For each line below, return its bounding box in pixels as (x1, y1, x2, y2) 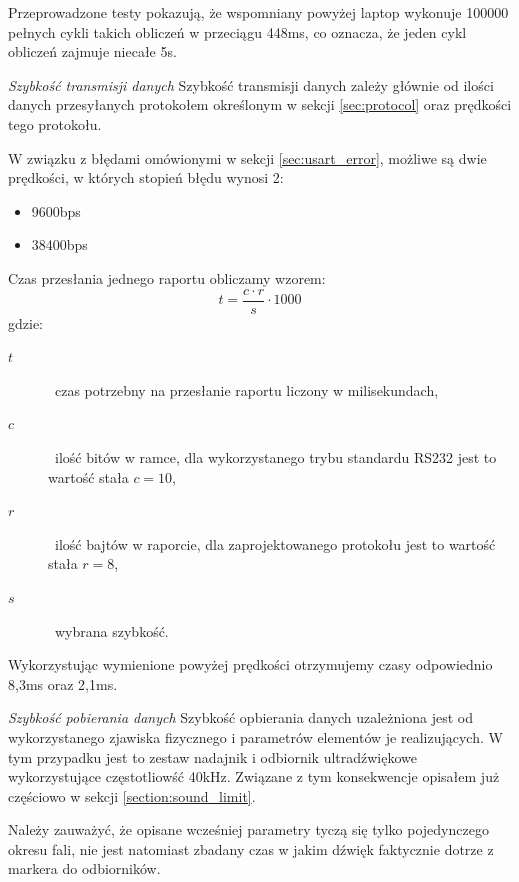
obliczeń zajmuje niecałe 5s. (8, 41, 177, 62)
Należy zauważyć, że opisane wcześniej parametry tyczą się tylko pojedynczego (8, 819, 489, 840)
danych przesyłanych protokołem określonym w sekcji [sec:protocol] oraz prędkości (8, 94, 512, 115)
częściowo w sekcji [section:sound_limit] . (8, 785, 256, 806)
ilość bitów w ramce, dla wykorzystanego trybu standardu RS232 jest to (54, 446, 497, 467)
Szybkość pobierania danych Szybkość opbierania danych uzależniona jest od (8, 707, 473, 728)
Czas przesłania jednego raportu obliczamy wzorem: (8, 267, 326, 288)
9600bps (31, 200, 81, 221)
